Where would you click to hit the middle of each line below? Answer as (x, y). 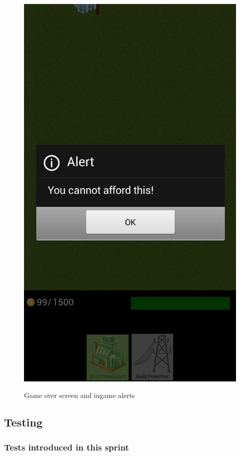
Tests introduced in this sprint (67, 447)
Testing (23, 422)
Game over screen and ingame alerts (79, 395)
